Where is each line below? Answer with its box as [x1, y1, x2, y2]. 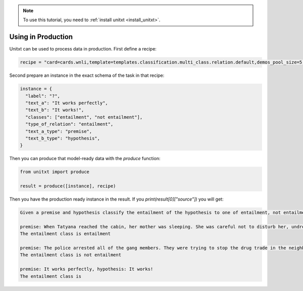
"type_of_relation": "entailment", [25, 121, 114, 127]
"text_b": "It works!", [25, 107, 84, 113]
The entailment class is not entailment [20, 252, 121, 258]
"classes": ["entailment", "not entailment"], [25, 114, 143, 120]
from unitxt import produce [20, 169, 89, 175]
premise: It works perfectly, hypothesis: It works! [20, 266, 154, 272]
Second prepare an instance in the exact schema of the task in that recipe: [9, 72, 165, 78]
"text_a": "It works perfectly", [25, 100, 108, 106]
